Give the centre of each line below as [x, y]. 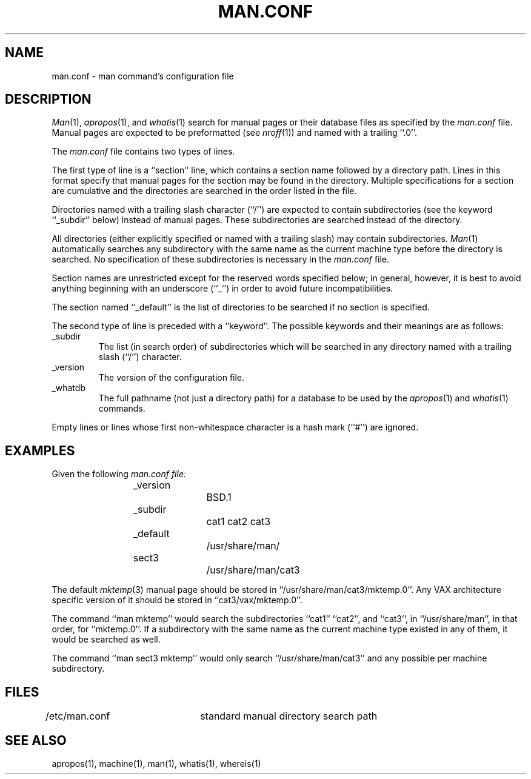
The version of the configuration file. [172, 378]
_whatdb [68, 388]
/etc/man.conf [78, 716]
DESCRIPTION [48, 99]
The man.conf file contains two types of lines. [143, 152]
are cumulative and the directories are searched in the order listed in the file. [204, 191]
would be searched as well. [106, 640]
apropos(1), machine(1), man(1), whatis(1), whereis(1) [156, 763]
